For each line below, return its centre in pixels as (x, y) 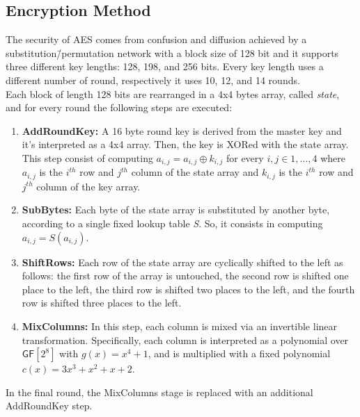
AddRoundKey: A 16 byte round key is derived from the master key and (182, 130)
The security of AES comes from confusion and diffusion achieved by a (156, 39)
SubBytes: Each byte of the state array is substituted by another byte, (176, 210)
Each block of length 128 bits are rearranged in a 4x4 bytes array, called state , (173, 93)
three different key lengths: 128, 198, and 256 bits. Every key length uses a (165, 66)
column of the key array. (88, 186)
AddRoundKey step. (49, 406)
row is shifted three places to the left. (102, 303)
